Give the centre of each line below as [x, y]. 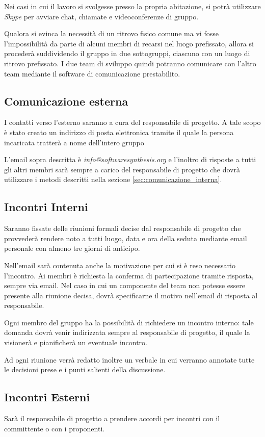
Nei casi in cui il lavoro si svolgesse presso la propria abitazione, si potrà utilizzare [132, 6]
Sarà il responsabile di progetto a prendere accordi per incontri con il [112, 418]
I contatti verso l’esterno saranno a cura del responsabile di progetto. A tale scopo [132, 122]
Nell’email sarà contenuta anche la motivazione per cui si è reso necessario [120, 265]
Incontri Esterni [47, 397]
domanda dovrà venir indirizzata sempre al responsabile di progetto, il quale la [127, 332]
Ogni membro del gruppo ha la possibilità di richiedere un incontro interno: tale [129, 322]
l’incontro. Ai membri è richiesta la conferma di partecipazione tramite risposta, [129, 275]
